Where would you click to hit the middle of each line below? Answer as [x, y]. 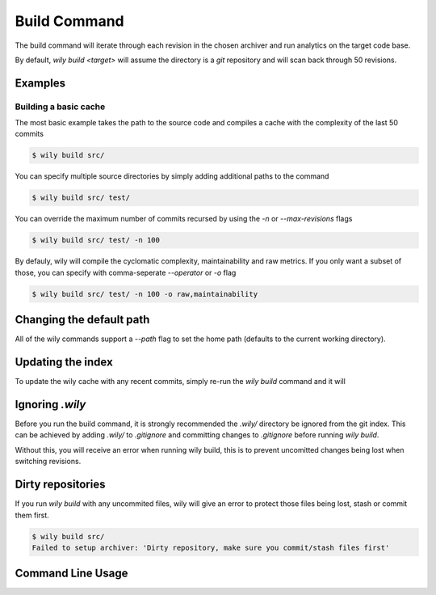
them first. [32, 515]
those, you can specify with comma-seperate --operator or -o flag [126, 272]
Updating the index [64, 363]
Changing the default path [82, 320]
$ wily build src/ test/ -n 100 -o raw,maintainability [145, 294]
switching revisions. [48, 462]
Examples [40, 83]
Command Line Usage [71, 574]
